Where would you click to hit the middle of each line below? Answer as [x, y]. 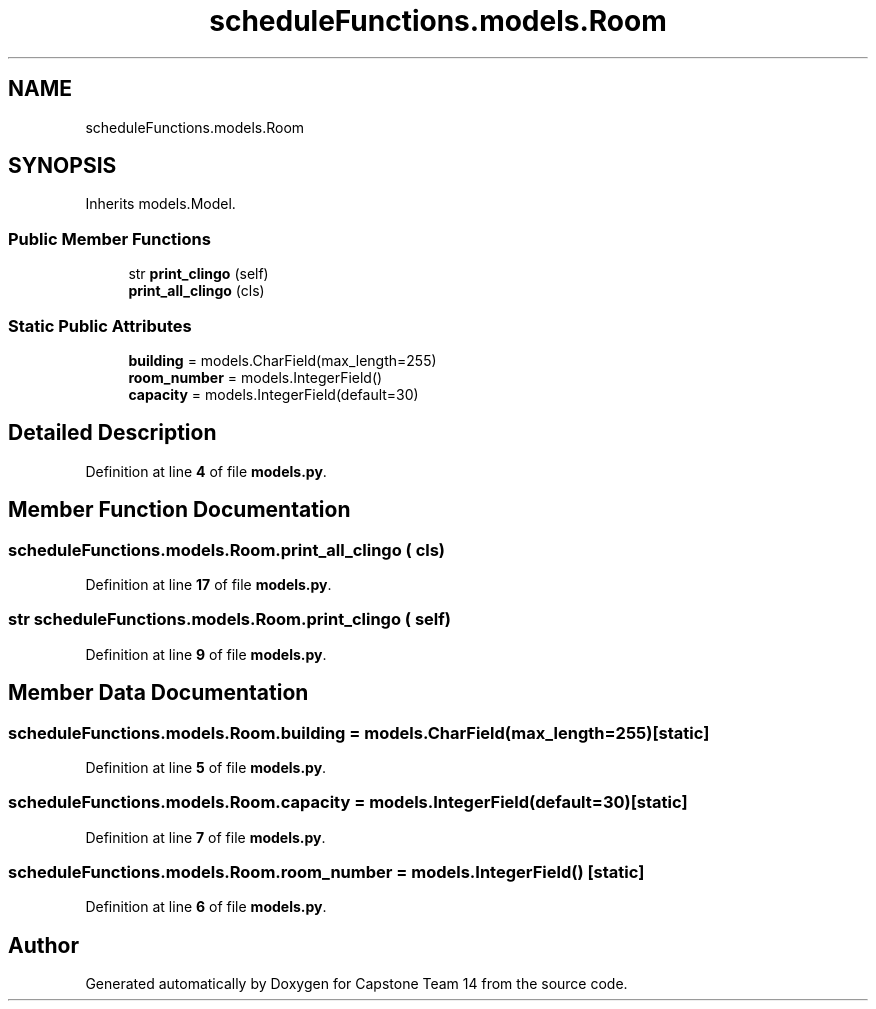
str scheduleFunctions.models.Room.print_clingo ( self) [229, 619]
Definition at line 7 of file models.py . [205, 837]
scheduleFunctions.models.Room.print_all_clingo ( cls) [227, 549]
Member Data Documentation [158, 693]
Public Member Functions [109, 238]
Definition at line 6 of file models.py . [206, 907]
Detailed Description [112, 433]
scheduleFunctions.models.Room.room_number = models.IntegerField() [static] [326, 872]
